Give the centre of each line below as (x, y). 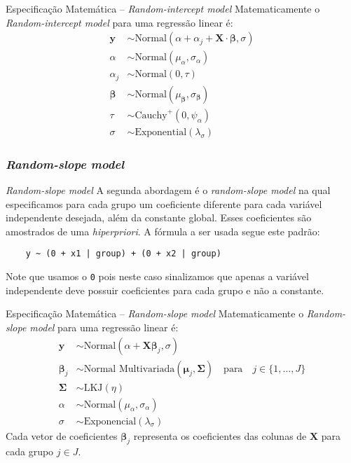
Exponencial (110, 421)
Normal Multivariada (129, 369)
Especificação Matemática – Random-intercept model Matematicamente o (163, 8)
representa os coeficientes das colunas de (220, 435)
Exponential (161, 132)
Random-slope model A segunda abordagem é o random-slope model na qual (168, 190)
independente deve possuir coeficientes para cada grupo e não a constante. (165, 290)
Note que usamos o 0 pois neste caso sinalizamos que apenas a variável (157, 276)
